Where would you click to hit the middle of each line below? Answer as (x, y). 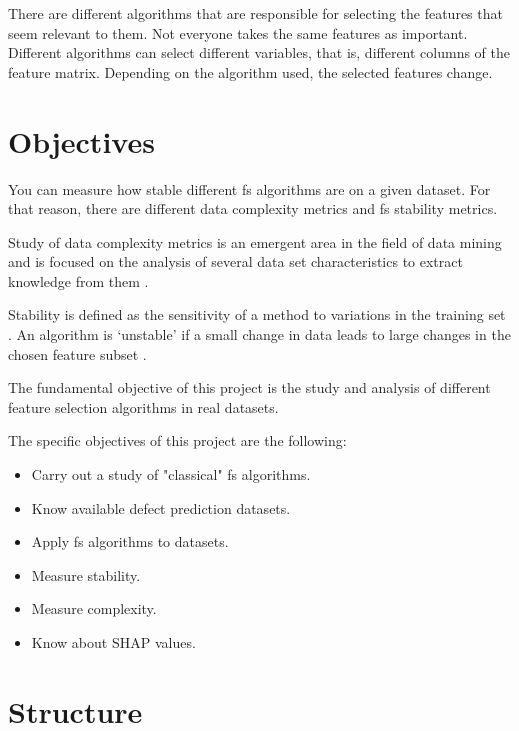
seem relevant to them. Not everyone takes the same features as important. (238, 32)
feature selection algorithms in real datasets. (143, 406)
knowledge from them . (78, 280)
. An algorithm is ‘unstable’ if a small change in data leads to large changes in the (259, 334)
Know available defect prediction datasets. (161, 507)
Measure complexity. (94, 608)
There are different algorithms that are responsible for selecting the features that (255, 13)
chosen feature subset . (77, 353)
